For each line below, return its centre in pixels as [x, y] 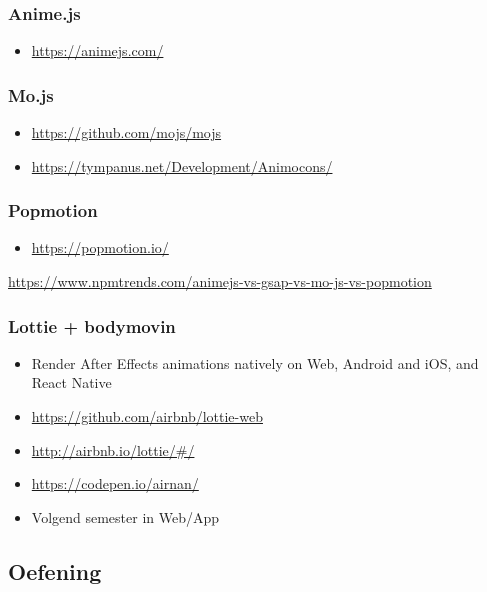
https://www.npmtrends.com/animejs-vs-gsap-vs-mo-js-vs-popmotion [220, 281]
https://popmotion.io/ [100, 247]
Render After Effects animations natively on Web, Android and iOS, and [255, 362]
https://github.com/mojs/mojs [126, 132]
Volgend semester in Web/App [125, 516]
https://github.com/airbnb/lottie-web [147, 416]
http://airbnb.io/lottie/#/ [113, 449]
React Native [71, 382]
